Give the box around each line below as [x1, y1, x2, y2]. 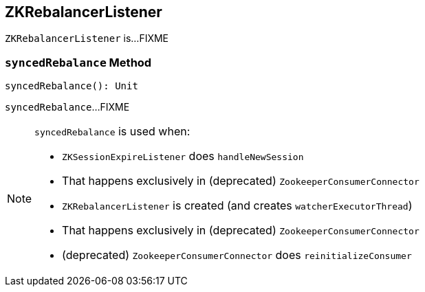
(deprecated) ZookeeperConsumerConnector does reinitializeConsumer [62, 248, 412, 262]
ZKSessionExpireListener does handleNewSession [62, 149, 304, 164]
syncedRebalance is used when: [34, 124, 190, 139]
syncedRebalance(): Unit [5, 80, 138, 92]
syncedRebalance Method [5, 55, 152, 69]
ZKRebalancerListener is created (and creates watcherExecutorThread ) [62, 199, 413, 213]
